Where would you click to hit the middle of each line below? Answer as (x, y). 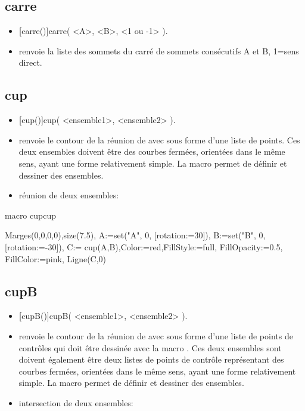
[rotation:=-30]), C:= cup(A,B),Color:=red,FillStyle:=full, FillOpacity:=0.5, (144, 246)
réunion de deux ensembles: (69, 195)
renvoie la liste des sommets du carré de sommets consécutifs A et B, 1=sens (159, 50)
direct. (30, 62)
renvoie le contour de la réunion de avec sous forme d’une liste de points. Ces (159, 139)
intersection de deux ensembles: (76, 402)
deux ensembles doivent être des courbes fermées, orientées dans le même (152, 151)
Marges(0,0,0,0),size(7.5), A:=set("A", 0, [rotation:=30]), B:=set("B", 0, (135, 235)
